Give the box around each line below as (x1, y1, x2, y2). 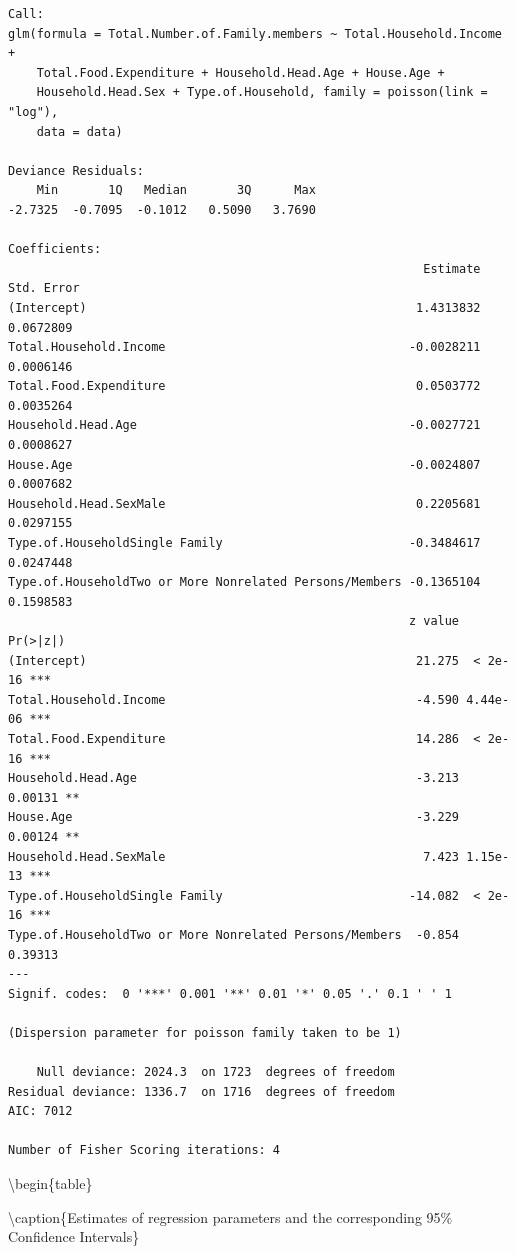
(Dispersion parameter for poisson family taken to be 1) (8, 1025, 402, 1040)
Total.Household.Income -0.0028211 (8, 340, 481, 355)
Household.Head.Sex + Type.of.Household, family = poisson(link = (36, 85, 488, 100)
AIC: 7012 (8, 1104, 73, 1119)
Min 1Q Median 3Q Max (36, 183, 316, 198)
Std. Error (8, 281, 80, 296)
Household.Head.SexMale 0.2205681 (8, 496, 481, 511)
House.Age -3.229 (8, 810, 460, 825)
